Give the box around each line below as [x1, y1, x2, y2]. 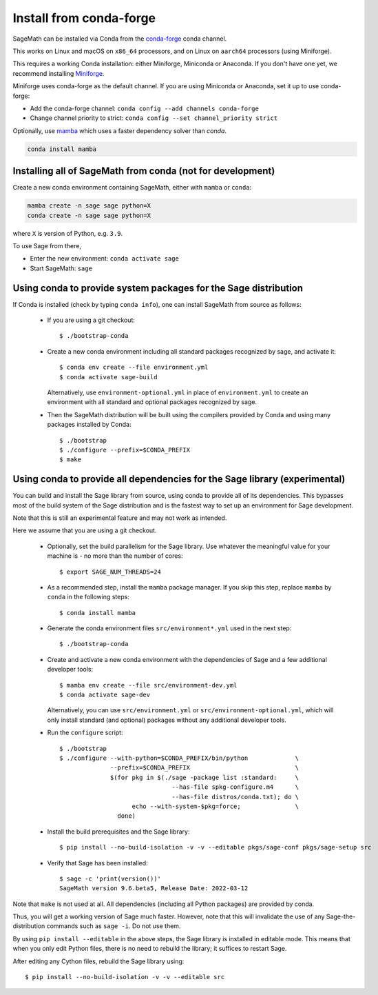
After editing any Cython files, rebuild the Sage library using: [12, 957, 185, 965]
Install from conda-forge [12, 10, 156, 26]
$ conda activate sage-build [59, 373, 158, 381]
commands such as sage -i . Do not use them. [46, 922, 181, 930]
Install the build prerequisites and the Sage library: [47, 827, 190, 836]
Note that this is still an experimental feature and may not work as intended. [12, 514, 227, 522]
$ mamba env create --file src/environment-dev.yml [59, 681, 238, 689]
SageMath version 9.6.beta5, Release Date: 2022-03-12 [59, 885, 249, 892]
